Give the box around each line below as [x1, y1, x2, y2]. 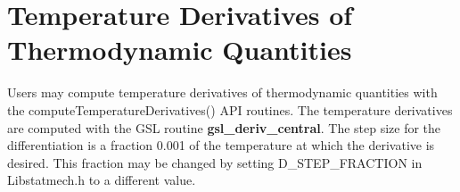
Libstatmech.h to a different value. [7, 171, 196, 189]
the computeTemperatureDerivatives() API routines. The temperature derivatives [7, 100, 453, 119]
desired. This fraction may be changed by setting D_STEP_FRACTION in [7, 153, 423, 171]
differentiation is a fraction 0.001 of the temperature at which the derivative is [7, 136, 435, 154]
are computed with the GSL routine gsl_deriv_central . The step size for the [7, 118, 441, 137]
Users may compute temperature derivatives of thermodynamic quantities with [7, 83, 438, 102]
